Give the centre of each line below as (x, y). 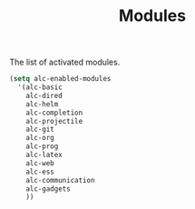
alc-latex (44, 155)
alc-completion (54, 113)
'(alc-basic (40, 87)
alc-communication (60, 180)
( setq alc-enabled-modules (60, 79)
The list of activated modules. (65, 62)
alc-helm (42, 104)
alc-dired (44, 95)
